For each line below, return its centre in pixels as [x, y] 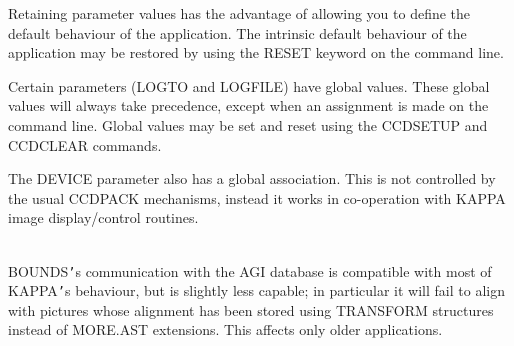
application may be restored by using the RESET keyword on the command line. [256, 52]
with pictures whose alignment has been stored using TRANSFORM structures [251, 309]
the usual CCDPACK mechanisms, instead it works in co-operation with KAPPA [257, 197]
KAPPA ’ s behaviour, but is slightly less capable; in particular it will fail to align [256, 290]
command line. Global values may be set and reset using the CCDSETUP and [248, 124]
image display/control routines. [103, 217]
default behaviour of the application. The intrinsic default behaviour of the [237, 32]
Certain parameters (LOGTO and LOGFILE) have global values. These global [249, 85]
